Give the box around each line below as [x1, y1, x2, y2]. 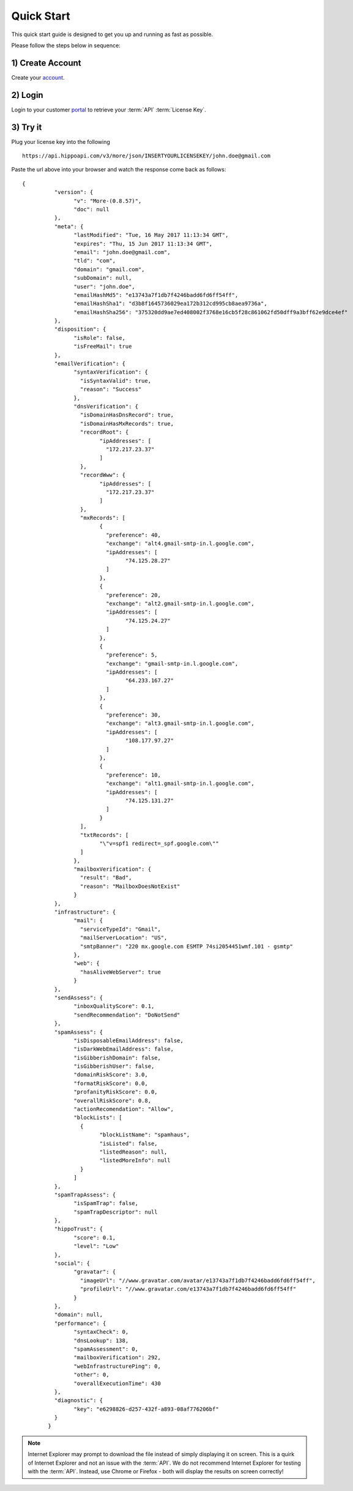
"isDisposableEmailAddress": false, [73, 1037, 184, 1044]
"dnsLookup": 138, [73, 1337, 129, 1344]
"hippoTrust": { [54, 1225, 103, 1233]
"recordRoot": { [80, 429, 129, 436]
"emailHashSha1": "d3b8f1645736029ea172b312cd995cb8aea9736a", [73, 300, 267, 307]
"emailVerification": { [54, 360, 125, 367]
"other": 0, [73, 1372, 110, 1378]
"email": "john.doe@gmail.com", [73, 249, 171, 255]
